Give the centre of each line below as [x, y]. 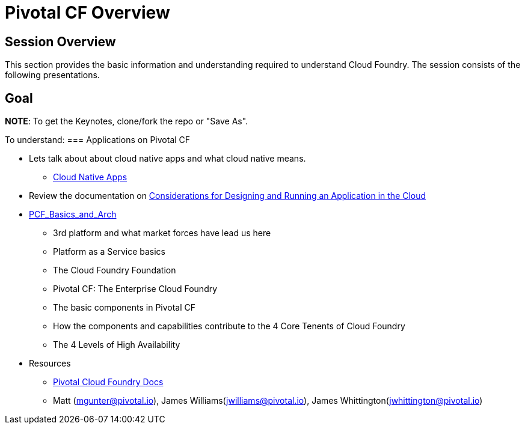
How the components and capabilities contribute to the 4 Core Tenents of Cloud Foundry [229, 326]
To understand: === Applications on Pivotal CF [98, 140]
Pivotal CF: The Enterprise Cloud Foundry [135, 289]
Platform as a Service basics [109, 252]
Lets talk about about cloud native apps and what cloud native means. [167, 159]
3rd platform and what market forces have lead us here [162, 233]
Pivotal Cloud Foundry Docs [108, 382]
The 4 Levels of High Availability [117, 345]
